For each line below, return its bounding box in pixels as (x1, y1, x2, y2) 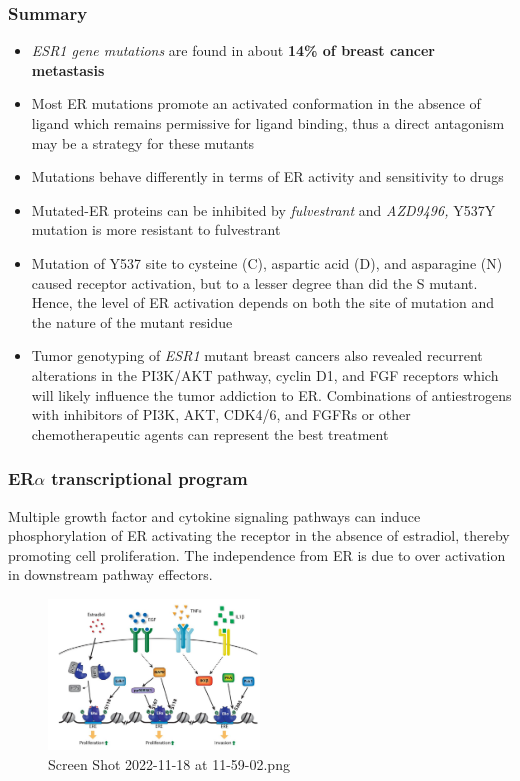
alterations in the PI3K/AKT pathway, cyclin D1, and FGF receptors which (31, 364, 499, 385)
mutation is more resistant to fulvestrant (31, 219, 281, 240)
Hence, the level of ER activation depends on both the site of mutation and (31, 292, 494, 313)
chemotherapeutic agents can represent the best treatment (31, 423, 389, 444)
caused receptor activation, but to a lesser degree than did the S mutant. (31, 272, 478, 293)
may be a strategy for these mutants (31, 132, 255, 153)
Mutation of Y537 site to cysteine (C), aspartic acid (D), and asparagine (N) (31, 252, 503, 273)
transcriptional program (51, 466, 248, 491)
